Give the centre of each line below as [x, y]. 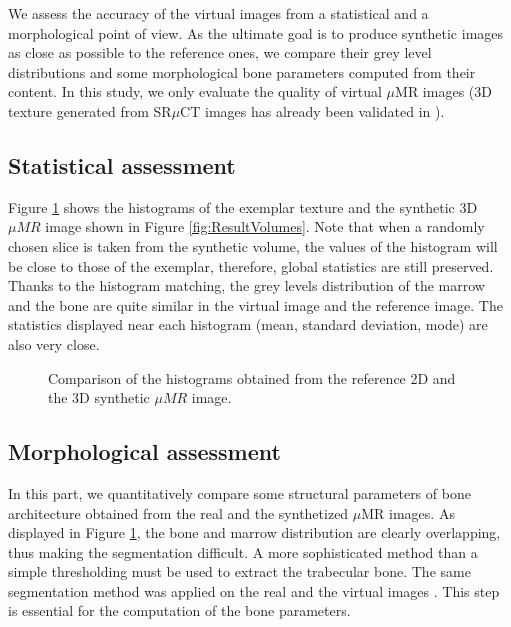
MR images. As [408, 512]
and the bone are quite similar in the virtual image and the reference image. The [255, 304]
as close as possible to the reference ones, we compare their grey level [220, 52]
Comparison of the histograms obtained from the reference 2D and [252, 377]
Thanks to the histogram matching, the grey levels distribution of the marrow [246, 285]
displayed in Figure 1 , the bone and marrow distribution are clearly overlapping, [254, 532]
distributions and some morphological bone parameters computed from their [242, 71]
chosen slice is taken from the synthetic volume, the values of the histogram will [253, 245]
